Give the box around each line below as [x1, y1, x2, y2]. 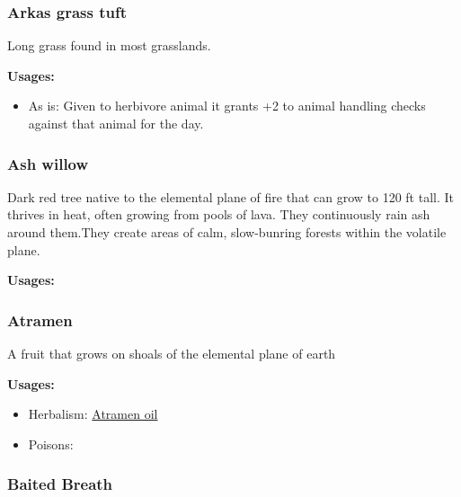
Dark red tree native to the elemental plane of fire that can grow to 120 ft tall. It [7, 187, 454, 206]
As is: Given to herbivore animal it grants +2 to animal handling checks [28, 96, 426, 115]
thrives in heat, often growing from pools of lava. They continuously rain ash [7, 205, 430, 224]
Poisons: [28, 434, 74, 453]
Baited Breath [7, 473, 113, 495]
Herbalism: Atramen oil [28, 404, 158, 423]
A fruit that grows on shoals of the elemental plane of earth [7, 344, 336, 362]
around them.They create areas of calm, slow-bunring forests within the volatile [7, 223, 447, 241]
